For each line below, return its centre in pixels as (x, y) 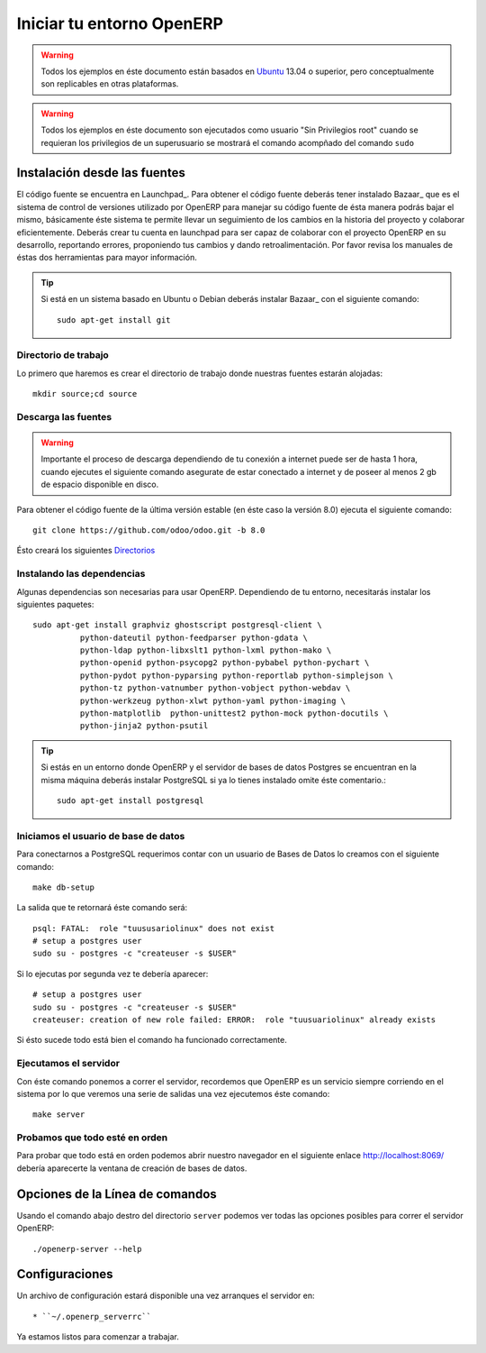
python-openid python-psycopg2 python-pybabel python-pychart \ (225, 663)
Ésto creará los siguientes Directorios (86, 551)
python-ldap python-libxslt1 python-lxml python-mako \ (206, 650)
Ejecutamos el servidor (68, 1064)
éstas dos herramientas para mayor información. (107, 258)
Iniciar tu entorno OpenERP (120, 23)
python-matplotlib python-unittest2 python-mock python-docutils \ (234, 713)
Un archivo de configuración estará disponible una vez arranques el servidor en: (166, 1296)
